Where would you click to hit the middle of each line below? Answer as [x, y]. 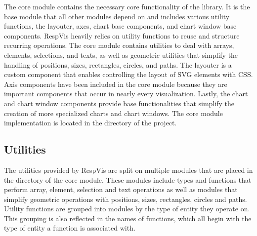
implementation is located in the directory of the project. [90, 123]
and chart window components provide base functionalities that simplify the [119, 103]
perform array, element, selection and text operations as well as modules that [121, 189]
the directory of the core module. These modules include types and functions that [128, 179]
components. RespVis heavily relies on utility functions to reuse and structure [122, 35]
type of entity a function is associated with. [70, 228]
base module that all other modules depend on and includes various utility [117, 16]
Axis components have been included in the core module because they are [116, 84]
